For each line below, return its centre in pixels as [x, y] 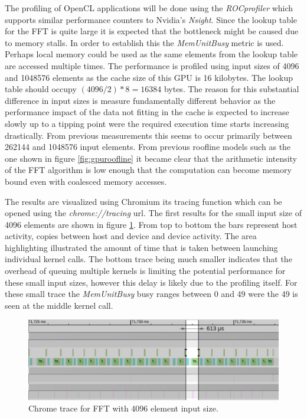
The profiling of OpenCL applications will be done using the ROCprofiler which [149, 8]
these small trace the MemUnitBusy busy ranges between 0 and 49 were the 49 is [151, 294]
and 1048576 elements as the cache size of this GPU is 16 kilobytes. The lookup [149, 77]
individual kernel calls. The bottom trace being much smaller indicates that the [148, 259]
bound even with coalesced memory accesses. [86, 181]
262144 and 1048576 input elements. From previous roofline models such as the [148, 147]
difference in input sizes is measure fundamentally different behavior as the [140, 100]
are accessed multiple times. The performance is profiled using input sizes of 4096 [152, 65]
